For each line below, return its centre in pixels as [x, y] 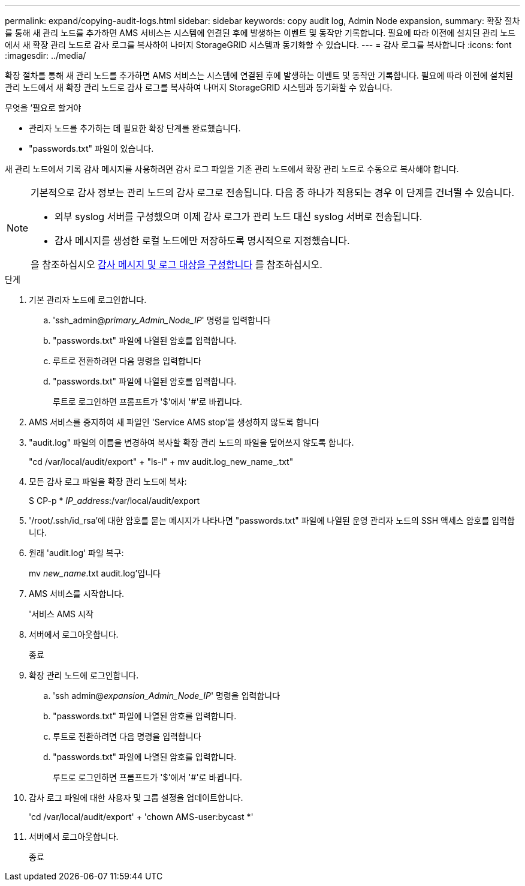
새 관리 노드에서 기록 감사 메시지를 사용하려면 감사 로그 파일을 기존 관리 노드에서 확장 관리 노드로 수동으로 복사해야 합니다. [232, 169]
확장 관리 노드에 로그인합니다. [84, 675]
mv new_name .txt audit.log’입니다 [95, 573]
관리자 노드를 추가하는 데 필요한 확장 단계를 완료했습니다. [135, 128]
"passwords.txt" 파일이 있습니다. [91, 148]
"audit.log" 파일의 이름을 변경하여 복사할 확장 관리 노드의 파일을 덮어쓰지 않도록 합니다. [191, 442]
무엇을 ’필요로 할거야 [43, 108]
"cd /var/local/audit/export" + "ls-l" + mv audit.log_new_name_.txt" [161, 462]
